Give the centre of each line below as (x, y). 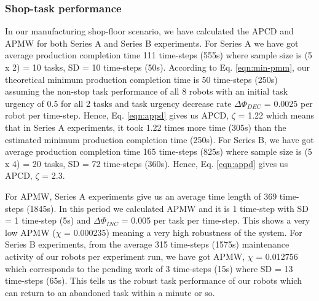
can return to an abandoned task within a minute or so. (110, 292)
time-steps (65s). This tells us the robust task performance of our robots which (154, 280)
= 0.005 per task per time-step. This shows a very (216, 220)
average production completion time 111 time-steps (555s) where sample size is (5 (159, 55)
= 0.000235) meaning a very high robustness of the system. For (183, 232)
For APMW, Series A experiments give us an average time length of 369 (141, 196)
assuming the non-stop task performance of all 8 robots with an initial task (147, 91)
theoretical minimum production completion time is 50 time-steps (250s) (141, 79)
